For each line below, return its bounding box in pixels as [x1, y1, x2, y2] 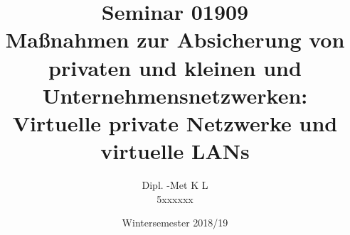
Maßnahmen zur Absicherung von [5, 25, 345, 54]
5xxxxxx [157, 191, 193, 206]
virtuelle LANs [100, 136, 250, 165]
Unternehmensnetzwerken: [42, 80, 308, 109]
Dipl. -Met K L [142, 177, 208, 192]
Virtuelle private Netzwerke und [12, 108, 338, 137]
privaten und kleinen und [48, 53, 302, 82]
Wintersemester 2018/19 [122, 215, 228, 230]
